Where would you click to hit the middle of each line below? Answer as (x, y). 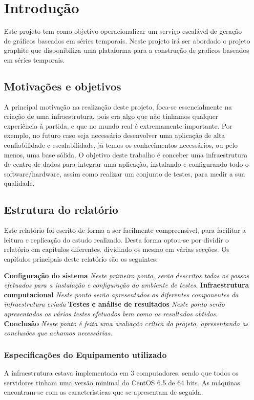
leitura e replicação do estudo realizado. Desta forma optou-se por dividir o (116, 239)
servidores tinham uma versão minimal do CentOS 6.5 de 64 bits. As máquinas (122, 382)
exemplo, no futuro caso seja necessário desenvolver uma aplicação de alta (115, 135)
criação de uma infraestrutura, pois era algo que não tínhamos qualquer (111, 116)
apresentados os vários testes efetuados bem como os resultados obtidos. (111, 313)
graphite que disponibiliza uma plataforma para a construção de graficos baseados (127, 50)
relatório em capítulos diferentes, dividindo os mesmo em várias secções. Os (117, 249)
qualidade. (19, 183)
